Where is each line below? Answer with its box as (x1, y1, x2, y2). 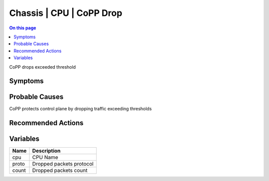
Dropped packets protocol (32, 161, 94, 168)
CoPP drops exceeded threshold (9, 64, 76, 70)
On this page (9, 25, 36, 31)
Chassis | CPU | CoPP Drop (9, 7, 123, 18)
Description (32, 147, 61, 154)
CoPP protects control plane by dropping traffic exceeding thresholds (9, 106, 152, 112)
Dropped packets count (32, 167, 88, 174)
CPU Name (32, 154, 58, 161)
